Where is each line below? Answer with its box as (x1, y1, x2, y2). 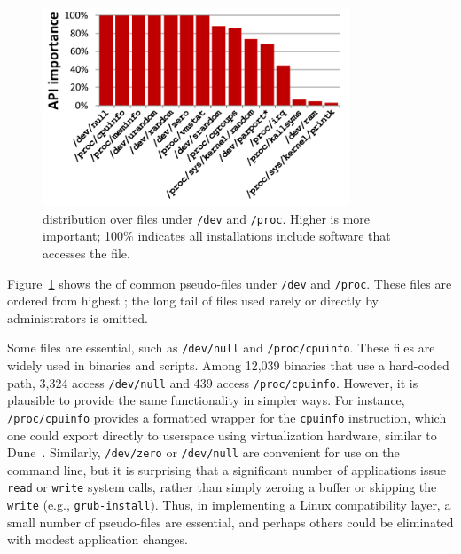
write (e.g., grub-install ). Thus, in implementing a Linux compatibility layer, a (7, 495, 451, 514)
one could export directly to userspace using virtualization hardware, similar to (7, 425, 437, 444)
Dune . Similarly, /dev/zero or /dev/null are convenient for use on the (7, 443, 400, 462)
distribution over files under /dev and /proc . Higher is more (43, 209, 371, 227)
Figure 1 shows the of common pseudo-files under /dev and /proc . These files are (7, 273, 452, 292)
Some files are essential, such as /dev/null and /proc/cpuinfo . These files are (7, 338, 435, 357)
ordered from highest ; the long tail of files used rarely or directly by (7, 291, 379, 310)
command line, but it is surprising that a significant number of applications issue (7, 460, 446, 479)
